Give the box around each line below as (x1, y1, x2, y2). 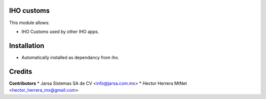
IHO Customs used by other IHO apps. (21, 29, 100, 34)
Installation (9, 41, 44, 50)
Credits (9, 67, 33, 76)
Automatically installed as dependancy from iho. (21, 54, 119, 60)
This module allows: (9, 20, 50, 26)
